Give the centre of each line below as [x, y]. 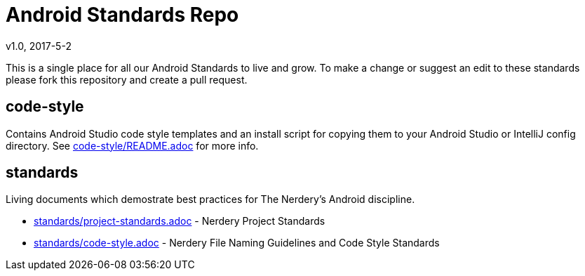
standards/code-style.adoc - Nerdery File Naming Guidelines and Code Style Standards [237, 243]
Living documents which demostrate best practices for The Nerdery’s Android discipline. [210, 199]
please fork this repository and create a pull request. [127, 79]
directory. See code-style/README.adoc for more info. [132, 145]
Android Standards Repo [122, 15]
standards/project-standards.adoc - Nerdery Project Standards [180, 221]
